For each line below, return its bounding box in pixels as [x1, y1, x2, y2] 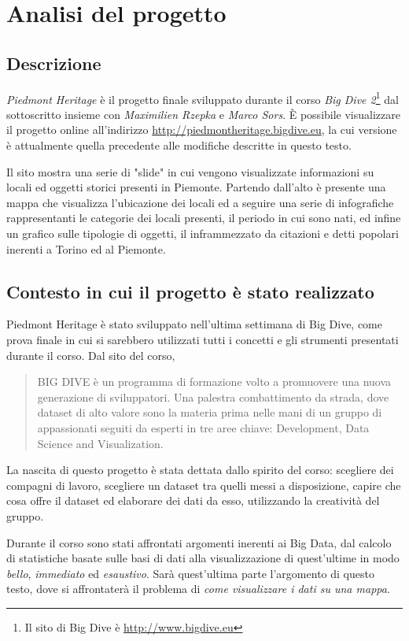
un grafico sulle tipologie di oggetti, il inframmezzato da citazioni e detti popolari [6, 224, 399, 241]
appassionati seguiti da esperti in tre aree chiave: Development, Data [37, 419, 370, 435]
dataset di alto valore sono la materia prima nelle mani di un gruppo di [37, 404, 382, 421]
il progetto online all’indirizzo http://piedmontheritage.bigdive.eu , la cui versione [6, 121, 397, 138]
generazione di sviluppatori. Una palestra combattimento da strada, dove [37, 388, 389, 405]
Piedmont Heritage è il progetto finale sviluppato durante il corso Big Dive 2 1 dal [6, 88, 399, 107]
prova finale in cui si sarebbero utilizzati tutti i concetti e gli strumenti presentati [6, 331, 399, 347]
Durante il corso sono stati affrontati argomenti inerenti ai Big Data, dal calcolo [6, 534, 392, 550]
